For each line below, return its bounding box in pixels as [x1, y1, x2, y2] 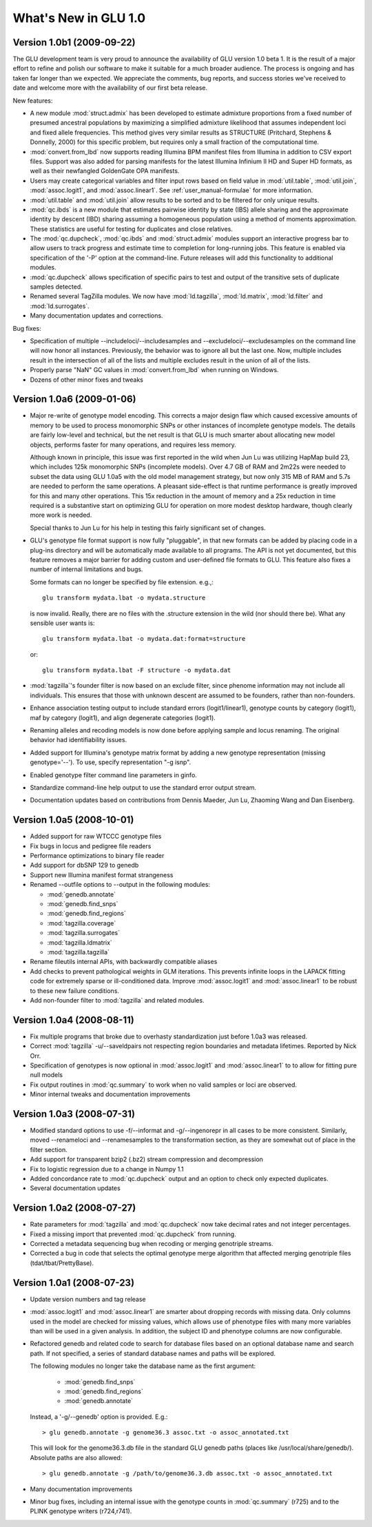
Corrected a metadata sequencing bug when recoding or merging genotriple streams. [30, 1240, 273, 1248]
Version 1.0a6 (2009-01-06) [12, 393, 136, 405]
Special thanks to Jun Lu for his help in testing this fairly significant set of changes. [30, 524, 266, 532]
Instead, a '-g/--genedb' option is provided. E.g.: [30, 1413, 168, 1421]
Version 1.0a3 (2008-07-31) [12, 1108, 136, 1120]
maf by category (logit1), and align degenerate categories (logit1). [30, 713, 216, 721]
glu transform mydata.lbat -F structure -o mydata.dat [42, 666, 231, 675]
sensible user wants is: [30, 619, 95, 627]
